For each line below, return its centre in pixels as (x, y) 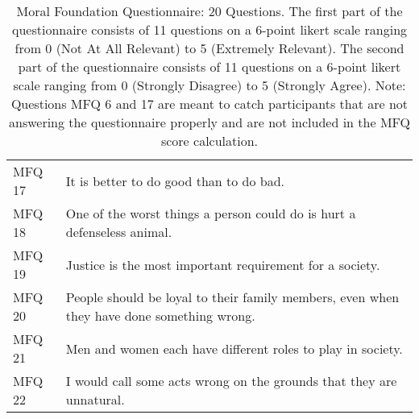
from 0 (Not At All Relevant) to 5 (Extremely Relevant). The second (209, 48)
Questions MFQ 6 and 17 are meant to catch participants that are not (209, 104)
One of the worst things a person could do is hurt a (211, 213)
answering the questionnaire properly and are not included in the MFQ (209, 122)
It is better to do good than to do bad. (175, 180)
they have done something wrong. (160, 315)
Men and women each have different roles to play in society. (234, 348)
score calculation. (209, 141)
